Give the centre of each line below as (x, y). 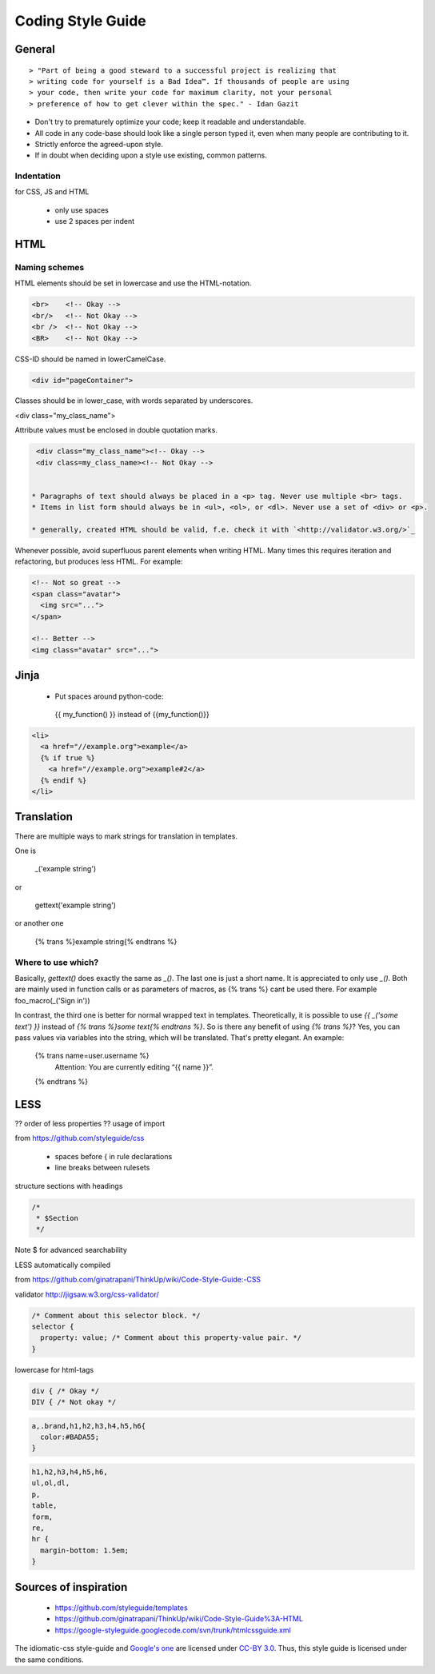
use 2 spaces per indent (95, 221)
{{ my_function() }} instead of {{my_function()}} (132, 715)
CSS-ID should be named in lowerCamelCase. (90, 359)
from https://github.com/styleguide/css (80, 1138)
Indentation (38, 176)
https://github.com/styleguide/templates (121, 1608)
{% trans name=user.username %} (92, 1056)
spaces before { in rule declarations (114, 1156)
